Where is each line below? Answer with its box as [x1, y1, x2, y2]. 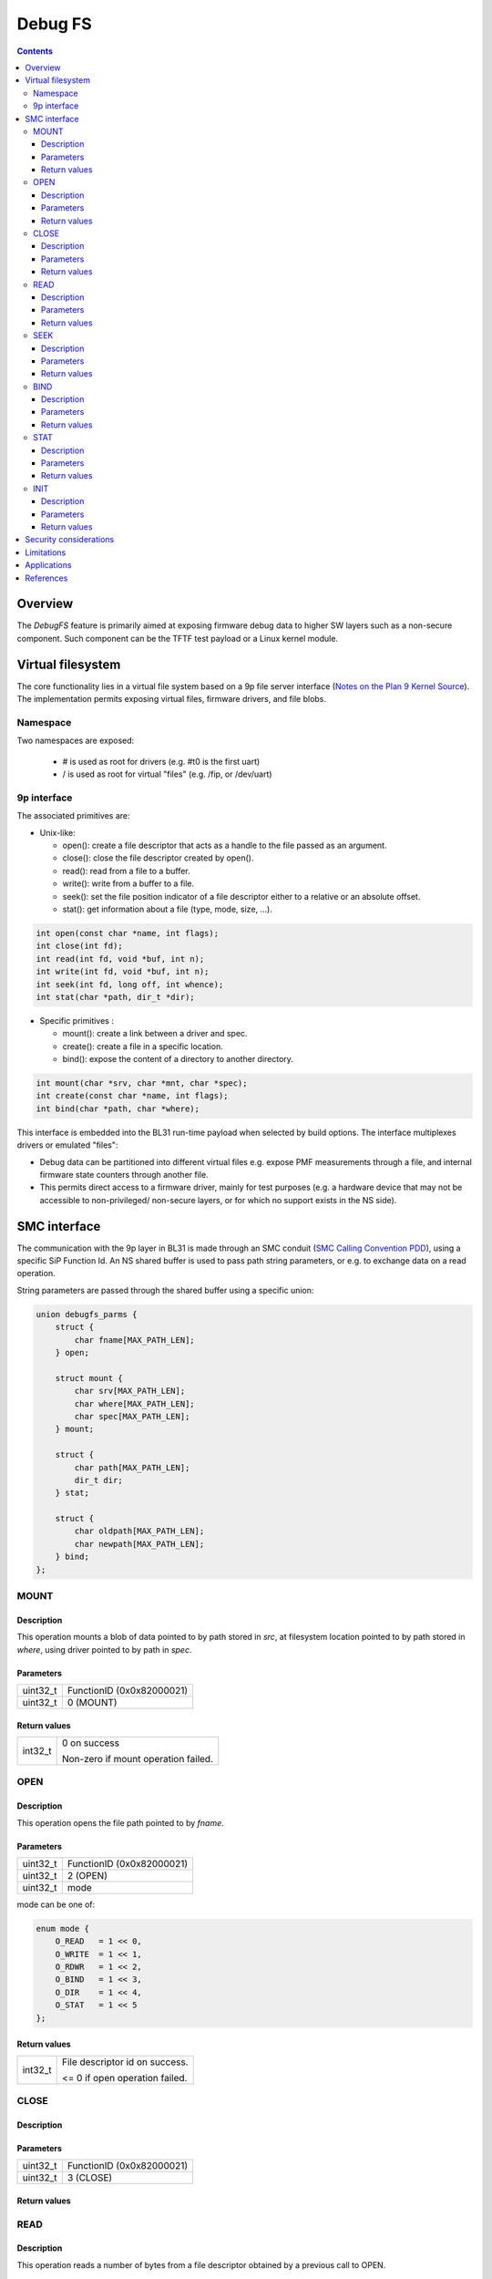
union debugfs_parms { [36, 1309, 138, 1319]
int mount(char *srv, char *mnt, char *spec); [36, 1078, 248, 1088]
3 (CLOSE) [67, 2171, 113, 2184]
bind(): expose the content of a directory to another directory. [62, 1054, 293, 1065]
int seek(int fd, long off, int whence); [36, 979, 224, 989]
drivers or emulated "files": [16, 1139, 118, 1150]
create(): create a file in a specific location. [62, 1040, 223, 1052]
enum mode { [36, 1923, 90, 1934]
